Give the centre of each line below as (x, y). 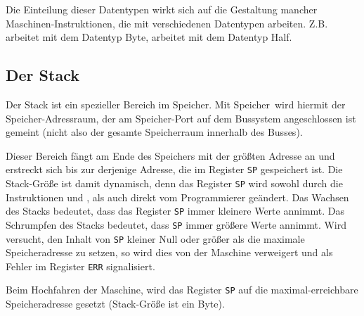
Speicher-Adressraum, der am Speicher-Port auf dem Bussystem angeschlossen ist (181, 118)
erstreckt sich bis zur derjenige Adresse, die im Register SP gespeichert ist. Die (174, 169)
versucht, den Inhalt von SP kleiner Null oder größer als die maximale (155, 238)
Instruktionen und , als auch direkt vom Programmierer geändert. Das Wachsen (177, 197)
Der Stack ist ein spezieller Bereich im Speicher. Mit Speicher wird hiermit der (176, 104)
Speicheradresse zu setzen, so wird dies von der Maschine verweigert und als (169, 252)
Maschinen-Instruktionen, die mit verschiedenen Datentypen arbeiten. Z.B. (167, 23)
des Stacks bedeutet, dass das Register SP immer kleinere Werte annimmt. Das (175, 211)
